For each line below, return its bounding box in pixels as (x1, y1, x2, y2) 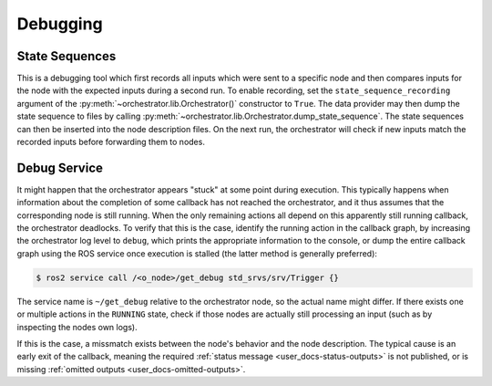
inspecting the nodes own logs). (16, 321, 138, 332)
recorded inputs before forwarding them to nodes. (16, 137, 205, 148)
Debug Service (16, 160, 104, 175)
